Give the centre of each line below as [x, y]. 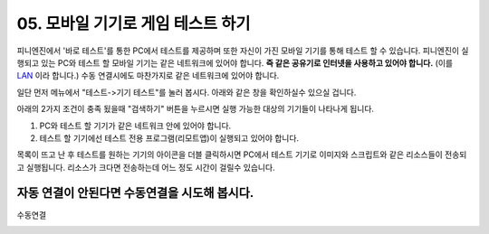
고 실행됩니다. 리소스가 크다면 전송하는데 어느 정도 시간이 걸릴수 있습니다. [146, 167]
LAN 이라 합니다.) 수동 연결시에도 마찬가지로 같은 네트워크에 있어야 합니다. [148, 76]
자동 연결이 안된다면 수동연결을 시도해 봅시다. [135, 193]
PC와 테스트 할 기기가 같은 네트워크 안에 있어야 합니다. [135, 126]
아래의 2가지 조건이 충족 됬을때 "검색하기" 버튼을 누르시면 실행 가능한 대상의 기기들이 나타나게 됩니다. [196, 109]
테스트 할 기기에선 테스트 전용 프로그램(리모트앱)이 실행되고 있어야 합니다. [169, 138]
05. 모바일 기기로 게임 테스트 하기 [134, 23]
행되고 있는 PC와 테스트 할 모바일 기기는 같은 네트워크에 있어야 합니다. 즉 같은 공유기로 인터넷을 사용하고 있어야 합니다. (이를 [235, 62]
